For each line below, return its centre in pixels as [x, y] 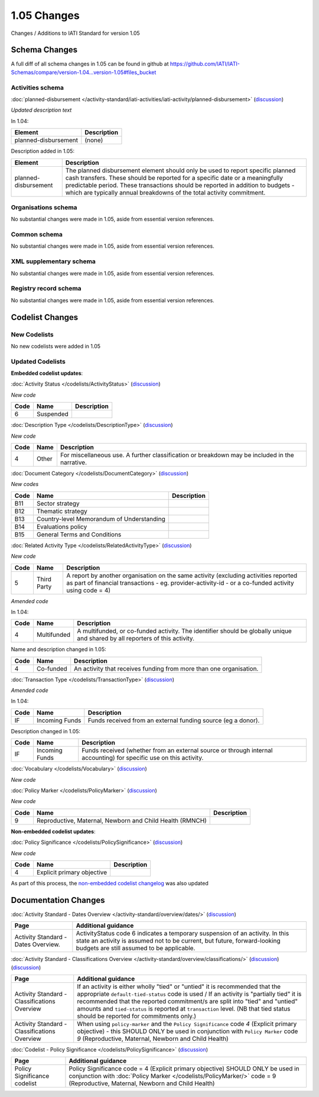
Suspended [53, 414]
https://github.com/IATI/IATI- [205, 64]
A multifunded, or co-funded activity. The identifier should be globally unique [184, 631]
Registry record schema [46, 289]
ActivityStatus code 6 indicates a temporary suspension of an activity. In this [183, 933]
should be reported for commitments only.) [137, 1016]
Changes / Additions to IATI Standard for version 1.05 [75, 33]
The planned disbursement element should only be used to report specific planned [180, 170]
